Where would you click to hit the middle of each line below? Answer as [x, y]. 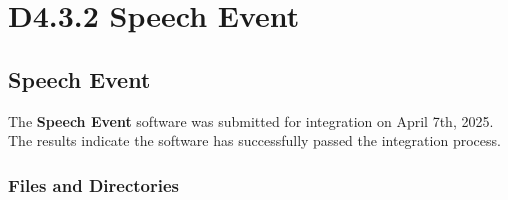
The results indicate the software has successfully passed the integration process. [254, 140]
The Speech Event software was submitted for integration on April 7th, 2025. [251, 120]
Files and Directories [94, 184]
